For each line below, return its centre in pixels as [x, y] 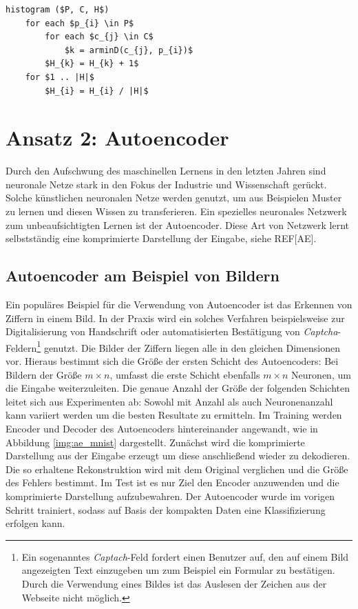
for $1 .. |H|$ [60, 77]
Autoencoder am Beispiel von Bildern [143, 276]
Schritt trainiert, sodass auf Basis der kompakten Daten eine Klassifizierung [166, 509]
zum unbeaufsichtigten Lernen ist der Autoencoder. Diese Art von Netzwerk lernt [177, 224]
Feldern [21, 347]
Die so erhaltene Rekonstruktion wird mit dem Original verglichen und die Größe [177, 469]
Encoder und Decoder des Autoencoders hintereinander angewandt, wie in [162, 429]
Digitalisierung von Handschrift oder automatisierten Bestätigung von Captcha [172, 331]
